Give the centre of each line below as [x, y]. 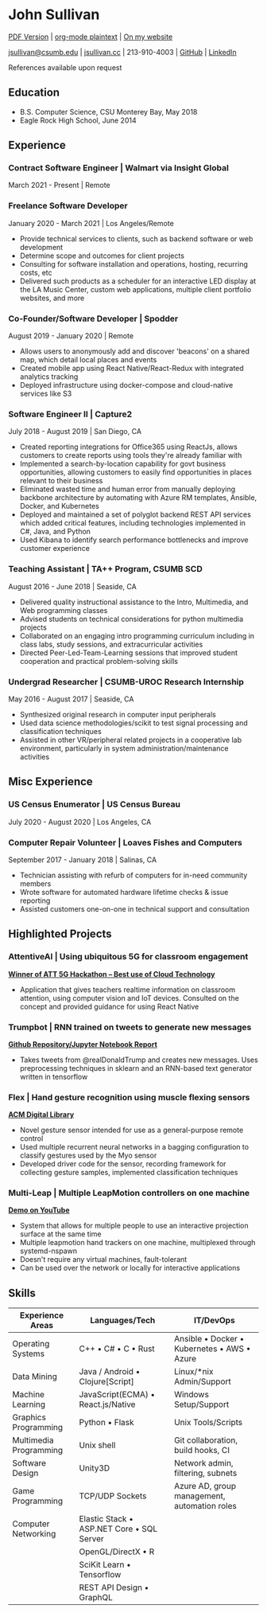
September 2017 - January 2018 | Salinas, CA [83, 859]
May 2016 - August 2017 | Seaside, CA [71, 699]
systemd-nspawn [48, 1251]
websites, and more [52, 298]
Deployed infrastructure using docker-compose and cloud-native [126, 385]
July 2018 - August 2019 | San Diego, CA [75, 432]
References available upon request [65, 67]
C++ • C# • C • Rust [117, 1349]
